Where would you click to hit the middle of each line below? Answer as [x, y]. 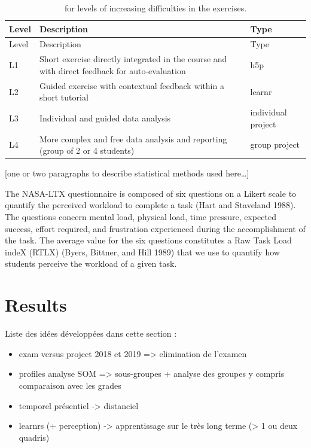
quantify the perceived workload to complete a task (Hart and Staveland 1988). [150, 205]
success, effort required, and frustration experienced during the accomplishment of [155, 228]
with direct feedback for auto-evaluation [112, 70]
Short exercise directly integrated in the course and [133, 59]
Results [36, 305]
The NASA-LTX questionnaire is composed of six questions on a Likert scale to [151, 193]
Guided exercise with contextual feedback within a [132, 85]
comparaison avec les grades [70, 385]
